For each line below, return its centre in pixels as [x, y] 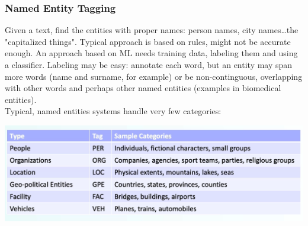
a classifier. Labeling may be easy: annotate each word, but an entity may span [149, 64]
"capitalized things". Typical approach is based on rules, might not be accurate [148, 41]
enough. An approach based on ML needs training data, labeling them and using [151, 53]
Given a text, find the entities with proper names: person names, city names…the [152, 30]
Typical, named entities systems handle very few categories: [113, 111]
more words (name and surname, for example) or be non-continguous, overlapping [154, 76]
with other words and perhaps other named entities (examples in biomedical [143, 88]
